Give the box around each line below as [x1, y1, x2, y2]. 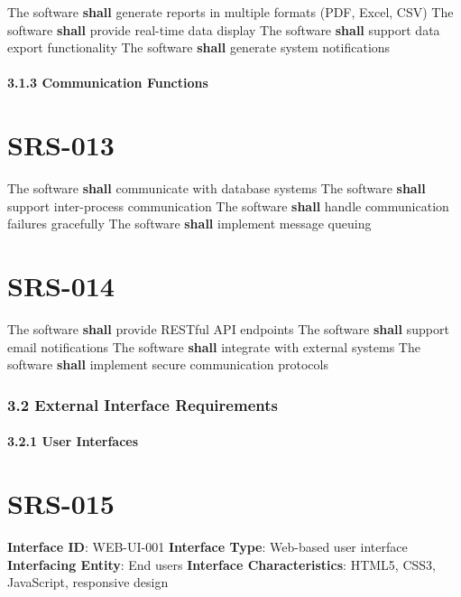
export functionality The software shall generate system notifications [7, 38, 391, 57]
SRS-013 [7, 126, 115, 163]
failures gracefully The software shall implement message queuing [7, 214, 372, 233]
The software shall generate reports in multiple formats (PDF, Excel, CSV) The [7, 3, 454, 21]
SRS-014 [7, 267, 115, 304]
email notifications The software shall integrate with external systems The [7, 337, 420, 356]
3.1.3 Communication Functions [7, 73, 208, 92]
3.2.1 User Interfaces [7, 432, 139, 451]
